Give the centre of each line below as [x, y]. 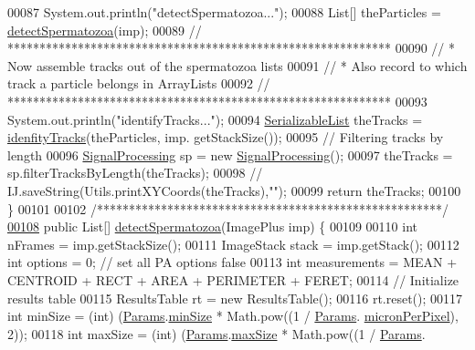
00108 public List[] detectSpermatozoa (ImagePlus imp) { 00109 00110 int [212, 226]
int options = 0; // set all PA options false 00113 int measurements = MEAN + [232, 262]
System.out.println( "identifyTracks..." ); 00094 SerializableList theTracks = [215, 119]
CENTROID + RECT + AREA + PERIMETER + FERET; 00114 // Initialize [233, 279]
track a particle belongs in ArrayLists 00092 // [139, 83]
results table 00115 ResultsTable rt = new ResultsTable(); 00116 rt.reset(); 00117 [235, 298]
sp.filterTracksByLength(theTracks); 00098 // [135, 173]
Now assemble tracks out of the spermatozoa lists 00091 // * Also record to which [237, 65]
